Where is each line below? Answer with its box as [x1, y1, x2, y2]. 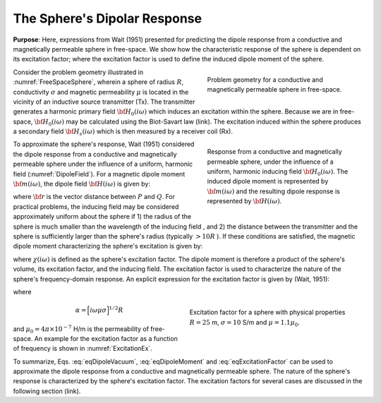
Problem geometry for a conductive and [207, 75, 324, 84]
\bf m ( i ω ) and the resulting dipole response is [207, 187, 340, 196]
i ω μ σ [89, 306, 107, 314]
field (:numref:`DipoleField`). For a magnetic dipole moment [13, 169, 186, 178]
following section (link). [13, 387, 81, 395]
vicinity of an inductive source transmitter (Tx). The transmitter [13, 97, 195, 106]
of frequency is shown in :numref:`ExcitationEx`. [13, 344, 153, 353]
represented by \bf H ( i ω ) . [207, 197, 282, 205]
